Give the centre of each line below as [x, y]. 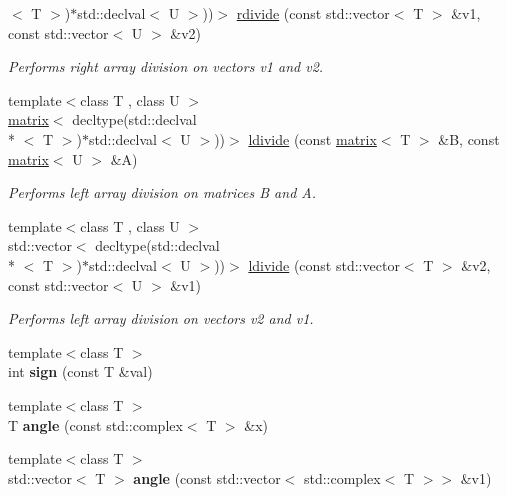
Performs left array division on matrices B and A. [162, 192]
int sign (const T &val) [80, 371]
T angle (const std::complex [95, 424]
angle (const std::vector [207, 477]
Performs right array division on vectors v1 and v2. [166, 66]
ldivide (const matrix [312, 138]
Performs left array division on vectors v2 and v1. [161, 318]
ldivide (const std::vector [324, 264]
